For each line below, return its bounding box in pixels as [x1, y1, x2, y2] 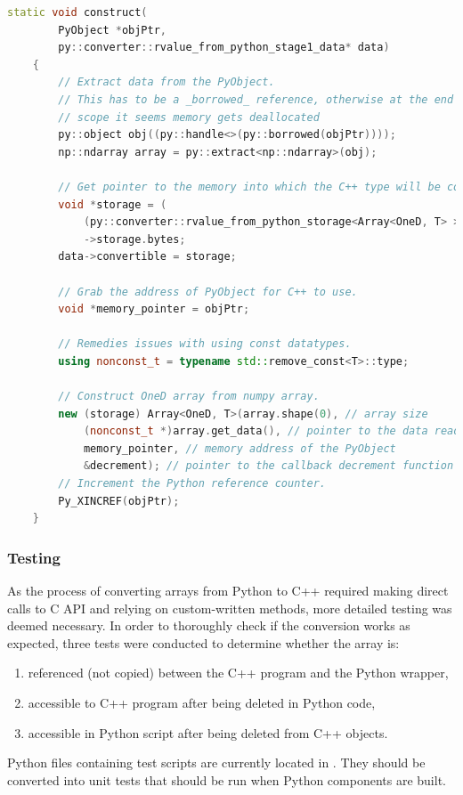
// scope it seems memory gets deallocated [58, 110, 320, 124]
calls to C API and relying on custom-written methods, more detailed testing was [7, 598, 452, 617]
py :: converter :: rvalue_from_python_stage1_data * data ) [58, 41, 390, 54]
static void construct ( [7, 6, 148, 19]
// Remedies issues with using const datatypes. [58, 337, 352, 351]
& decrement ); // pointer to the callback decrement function [83, 459, 454, 473]
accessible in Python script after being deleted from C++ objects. [28, 723, 388, 742]
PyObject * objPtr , [58, 23, 167, 37]
